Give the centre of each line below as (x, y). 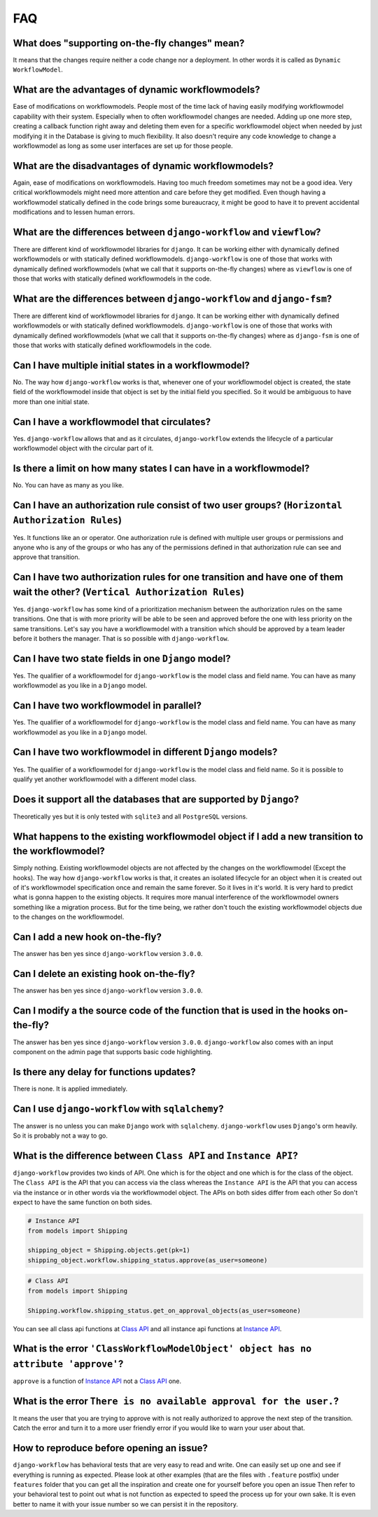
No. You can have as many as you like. (68, 485)
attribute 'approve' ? (68, 1364)
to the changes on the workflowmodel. (69, 917)
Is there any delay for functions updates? (104, 1072)
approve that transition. (47, 557)
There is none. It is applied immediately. (70, 1088)
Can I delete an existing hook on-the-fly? (104, 974)
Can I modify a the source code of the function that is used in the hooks (171, 1010)
